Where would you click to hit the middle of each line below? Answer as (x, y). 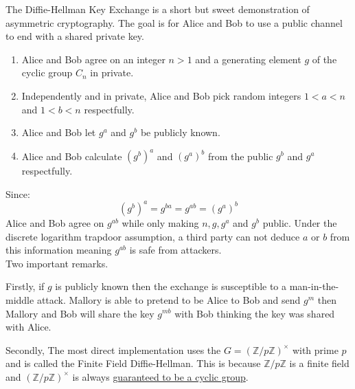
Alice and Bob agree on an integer (93, 59)
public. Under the (300, 222)
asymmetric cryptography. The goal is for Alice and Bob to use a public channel (174, 22)
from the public (240, 156)
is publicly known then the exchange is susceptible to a (171, 286)
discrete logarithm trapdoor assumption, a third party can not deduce (153, 236)
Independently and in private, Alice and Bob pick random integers (161, 95)
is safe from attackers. (175, 250)
